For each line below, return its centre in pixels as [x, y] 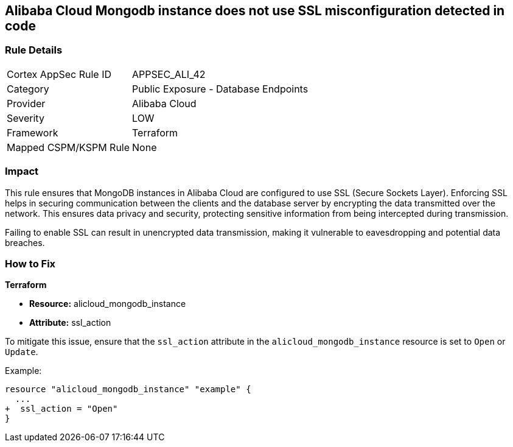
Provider [26, 103]
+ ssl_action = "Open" [61, 409]
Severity [26, 118]
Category [28, 89]
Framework [33, 132]
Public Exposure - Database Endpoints [220, 89]
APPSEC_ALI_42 [169, 74]
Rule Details [34, 50]
